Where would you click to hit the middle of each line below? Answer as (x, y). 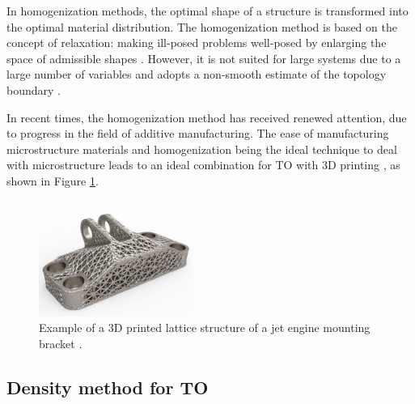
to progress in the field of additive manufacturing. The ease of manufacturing (198, 133)
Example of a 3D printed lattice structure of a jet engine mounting (205, 327)
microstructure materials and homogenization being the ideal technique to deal (202, 149)
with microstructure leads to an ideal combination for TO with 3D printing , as (203, 165)
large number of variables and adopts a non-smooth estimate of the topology (197, 74)
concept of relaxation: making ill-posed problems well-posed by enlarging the (197, 43)
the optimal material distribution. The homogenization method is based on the (202, 26)
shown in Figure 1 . (53, 180)
